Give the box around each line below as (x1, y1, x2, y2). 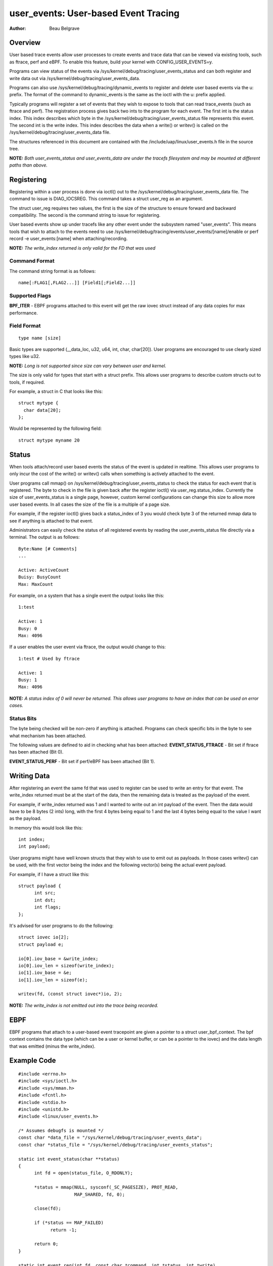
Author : (9, 25, 26, 31)
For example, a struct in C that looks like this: (9, 388, 103, 394)
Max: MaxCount (18, 581, 53, 587)
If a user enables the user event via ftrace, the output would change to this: (9, 644, 166, 650)
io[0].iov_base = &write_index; (18, 956, 99, 962)
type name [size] (18, 335, 61, 341)
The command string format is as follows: (9, 268, 96, 274)
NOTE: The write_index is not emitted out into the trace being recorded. (9, 1002, 159, 1008)
